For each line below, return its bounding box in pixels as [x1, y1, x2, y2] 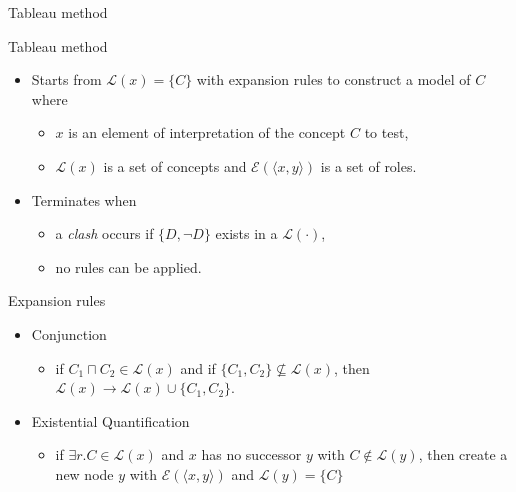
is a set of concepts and [103, 155, 247, 176]
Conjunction [31, 323, 107, 344]
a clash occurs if [55, 223, 154, 244]
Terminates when [31, 189, 137, 210]
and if [180, 357, 216, 378]
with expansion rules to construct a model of [196, 69, 471, 90]
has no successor [201, 444, 302, 465]
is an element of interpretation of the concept [68, 122, 346, 143]
